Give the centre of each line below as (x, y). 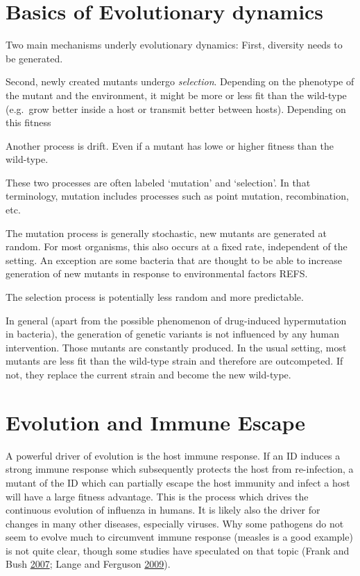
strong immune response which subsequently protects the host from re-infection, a (180, 469)
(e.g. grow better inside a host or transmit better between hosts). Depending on (176, 108)
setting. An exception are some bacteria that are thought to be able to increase (174, 260)
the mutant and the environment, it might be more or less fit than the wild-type (176, 95)
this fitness (28, 122)
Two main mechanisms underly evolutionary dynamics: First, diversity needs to (174, 45)
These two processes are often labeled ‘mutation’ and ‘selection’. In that (158, 182)
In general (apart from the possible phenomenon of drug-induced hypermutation (176, 320)
